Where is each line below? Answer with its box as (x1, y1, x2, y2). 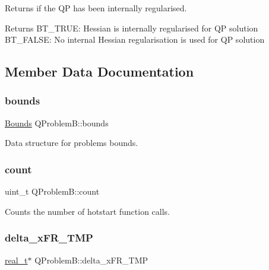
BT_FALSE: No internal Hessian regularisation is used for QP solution (5, 33, 265, 46)
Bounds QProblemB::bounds (5, 116, 109, 129)
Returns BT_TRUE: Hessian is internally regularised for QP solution (5, 21, 258, 34)
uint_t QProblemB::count (5, 185, 100, 198)
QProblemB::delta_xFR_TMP (34, 253, 148, 266)
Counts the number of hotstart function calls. (5, 205, 170, 217)
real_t (5, 253, 28, 266)
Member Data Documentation (5, 62, 194, 81)
